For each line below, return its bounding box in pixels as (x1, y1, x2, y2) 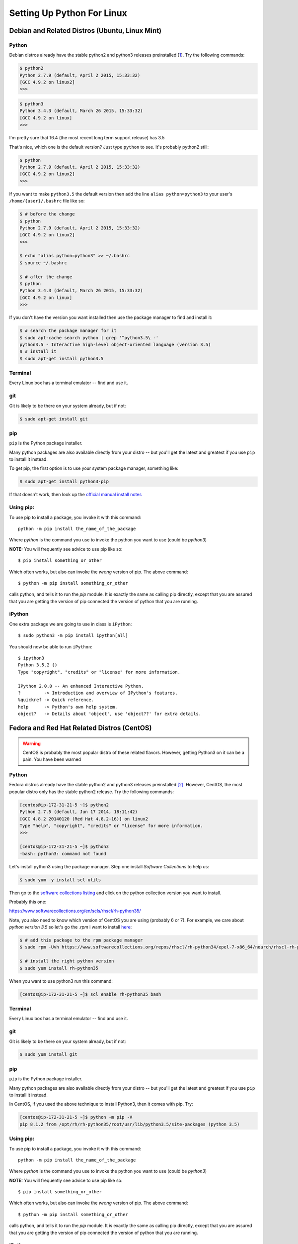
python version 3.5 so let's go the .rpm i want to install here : (9, 924, 132, 930)
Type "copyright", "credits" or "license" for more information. (18, 669, 181, 675)
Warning (22, 740, 41, 746)
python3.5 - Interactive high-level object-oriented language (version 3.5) (19, 341, 211, 347)
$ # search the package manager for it (19, 328, 117, 333)
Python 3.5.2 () (18, 662, 58, 668)
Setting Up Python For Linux (9, 7, 128, 18)
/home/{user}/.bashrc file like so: (9, 198, 85, 204)
